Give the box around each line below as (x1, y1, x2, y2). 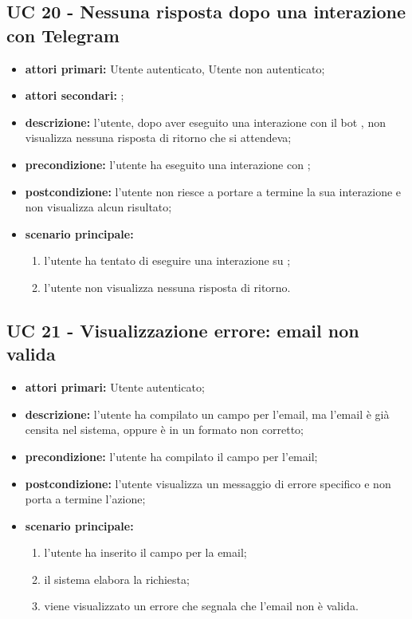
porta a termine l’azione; (25, 491, 146, 507)
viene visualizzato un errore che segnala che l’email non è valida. (44, 597, 359, 614)
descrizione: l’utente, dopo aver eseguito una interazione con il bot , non (25, 113, 386, 130)
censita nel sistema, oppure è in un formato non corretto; (25, 421, 304, 438)
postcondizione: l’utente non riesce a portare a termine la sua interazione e (25, 183, 402, 199)
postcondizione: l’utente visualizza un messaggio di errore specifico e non (25, 475, 391, 491)
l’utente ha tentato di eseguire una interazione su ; (44, 252, 291, 269)
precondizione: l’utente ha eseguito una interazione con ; (25, 156, 311, 172)
